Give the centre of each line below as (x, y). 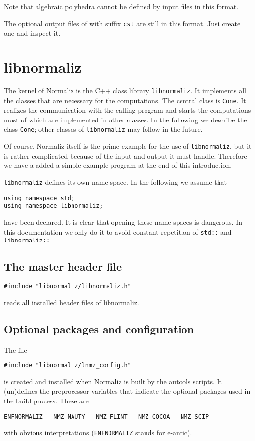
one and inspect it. (32, 33)
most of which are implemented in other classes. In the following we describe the (126, 119)
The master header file (63, 266)
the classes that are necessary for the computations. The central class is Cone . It (125, 100)
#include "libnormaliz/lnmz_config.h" (68, 366)
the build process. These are (46, 400)
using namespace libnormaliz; (54, 206)
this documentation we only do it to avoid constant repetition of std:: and (118, 231)
